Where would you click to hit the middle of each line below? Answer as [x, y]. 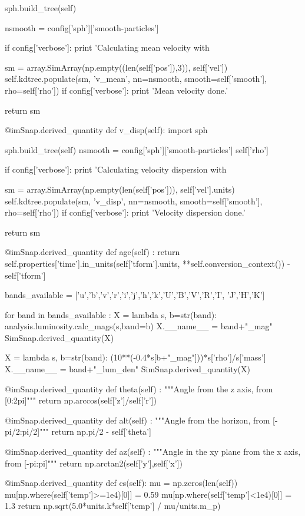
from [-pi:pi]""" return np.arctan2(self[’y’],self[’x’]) [94, 463]
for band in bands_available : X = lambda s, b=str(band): [111, 314]
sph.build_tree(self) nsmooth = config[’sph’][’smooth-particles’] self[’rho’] [137, 149]
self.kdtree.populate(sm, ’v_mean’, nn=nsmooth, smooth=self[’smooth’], [136, 79]
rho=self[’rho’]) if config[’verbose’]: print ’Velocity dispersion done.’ [125, 212]
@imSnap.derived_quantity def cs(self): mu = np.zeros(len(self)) [121, 483]
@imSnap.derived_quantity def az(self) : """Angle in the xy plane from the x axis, [153, 451]
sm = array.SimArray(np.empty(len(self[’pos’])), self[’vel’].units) [120, 189]
